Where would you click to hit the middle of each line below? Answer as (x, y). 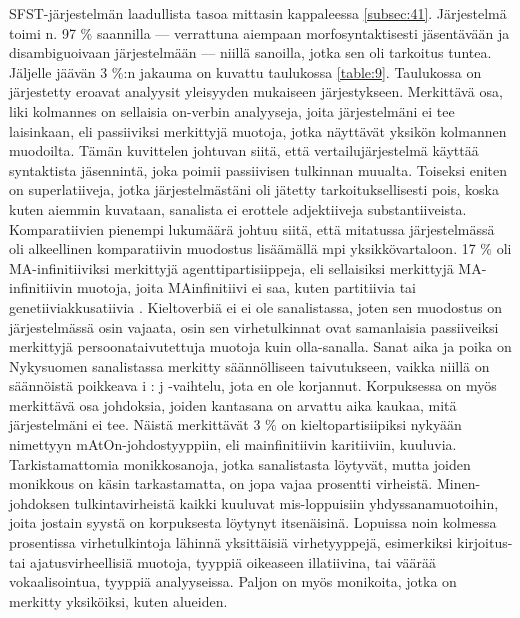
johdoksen (39, 502)
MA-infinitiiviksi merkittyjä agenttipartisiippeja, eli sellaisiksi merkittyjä (231, 267)
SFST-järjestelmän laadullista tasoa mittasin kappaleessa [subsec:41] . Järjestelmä (258, 13)
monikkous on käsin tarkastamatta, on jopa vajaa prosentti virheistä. (221, 483)
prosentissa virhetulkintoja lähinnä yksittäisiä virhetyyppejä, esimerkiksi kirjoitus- (261, 542)
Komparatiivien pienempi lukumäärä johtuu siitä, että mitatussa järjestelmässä (252, 228)
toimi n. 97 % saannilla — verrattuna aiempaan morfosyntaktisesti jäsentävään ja (259, 32)
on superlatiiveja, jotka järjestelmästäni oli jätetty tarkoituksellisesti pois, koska (254, 189)
